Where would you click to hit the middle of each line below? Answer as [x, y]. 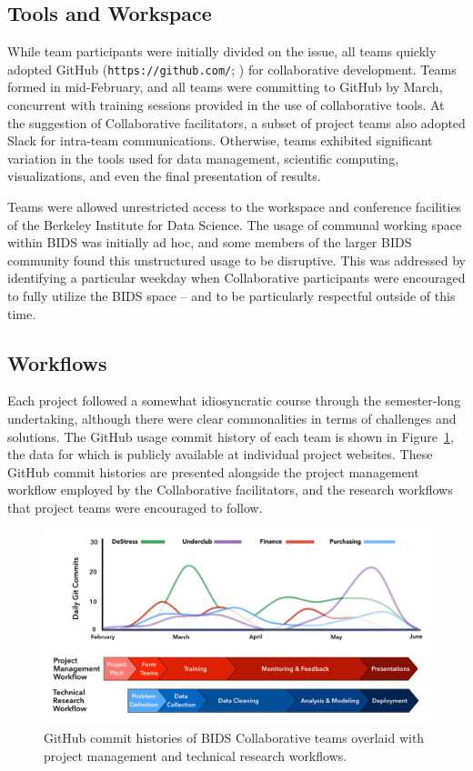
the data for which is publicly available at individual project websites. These [220, 454]
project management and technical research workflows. [196, 755]
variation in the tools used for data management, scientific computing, [203, 158]
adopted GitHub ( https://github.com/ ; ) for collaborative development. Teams [232, 69]
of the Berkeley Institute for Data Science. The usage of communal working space [235, 224]
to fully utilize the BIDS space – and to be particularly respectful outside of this [231, 295]
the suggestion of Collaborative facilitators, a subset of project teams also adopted [236, 122]
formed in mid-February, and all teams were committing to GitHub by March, [225, 87]
